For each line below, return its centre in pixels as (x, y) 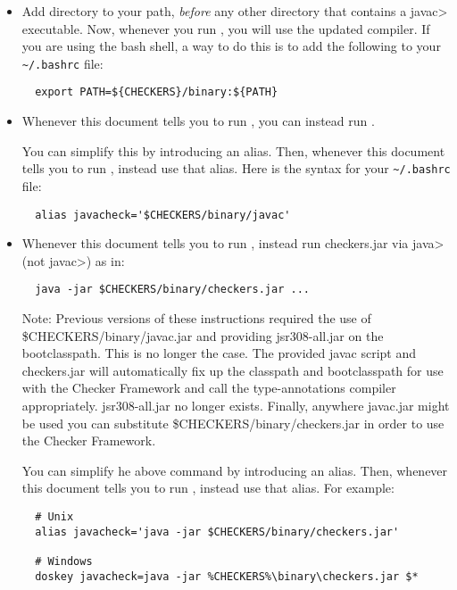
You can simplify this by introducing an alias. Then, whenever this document (233, 150)
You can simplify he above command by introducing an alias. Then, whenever (235, 470)
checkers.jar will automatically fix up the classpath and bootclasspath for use (233, 370)
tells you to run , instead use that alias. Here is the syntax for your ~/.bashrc (236, 168)
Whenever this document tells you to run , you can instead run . (198, 121)
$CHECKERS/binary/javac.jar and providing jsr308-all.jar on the (203, 335)
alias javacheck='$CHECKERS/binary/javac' (163, 215)
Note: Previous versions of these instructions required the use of (196, 318)
